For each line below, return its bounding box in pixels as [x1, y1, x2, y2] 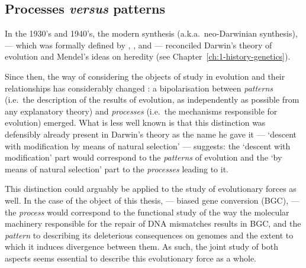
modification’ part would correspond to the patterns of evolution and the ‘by [5, 151, 282, 164]
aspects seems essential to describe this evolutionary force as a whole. [5, 251, 257, 264]
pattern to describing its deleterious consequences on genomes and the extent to [5, 228, 294, 241]
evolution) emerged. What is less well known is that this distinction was [5, 116, 266, 129]
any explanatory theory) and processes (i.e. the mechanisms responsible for [5, 104, 278, 117]
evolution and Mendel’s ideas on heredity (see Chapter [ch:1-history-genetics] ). [5, 50, 291, 63]
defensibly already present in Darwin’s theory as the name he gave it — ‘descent [5, 128, 297, 140]
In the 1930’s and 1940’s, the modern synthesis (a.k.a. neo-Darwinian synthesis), [5, 27, 298, 40]
